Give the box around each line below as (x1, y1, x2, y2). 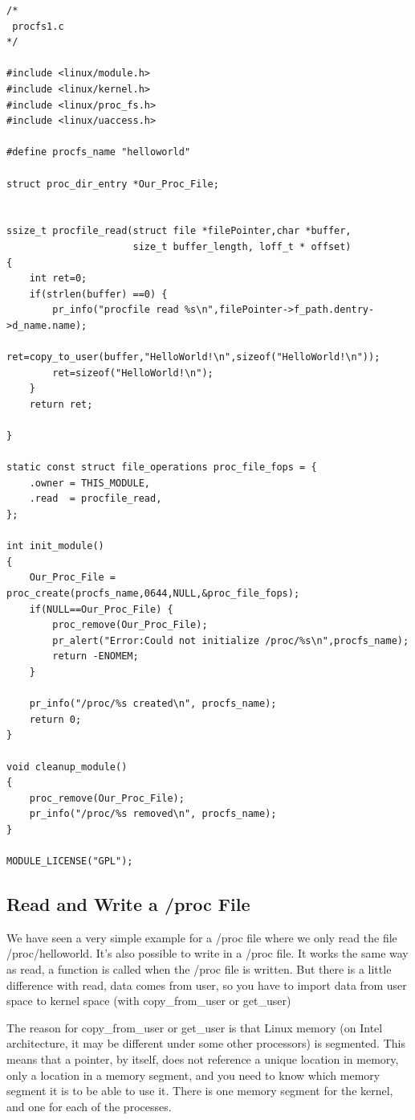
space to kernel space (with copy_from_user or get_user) (6, 992, 291, 1009)
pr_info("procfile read (52, 304, 179, 316)
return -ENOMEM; (52, 650, 139, 663)
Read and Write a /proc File (6, 892, 250, 917)
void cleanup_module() (6, 761, 128, 773)
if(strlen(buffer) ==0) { (29, 288, 168, 300)
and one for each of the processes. (6, 1097, 172, 1114)
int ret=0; (29, 273, 87, 285)
